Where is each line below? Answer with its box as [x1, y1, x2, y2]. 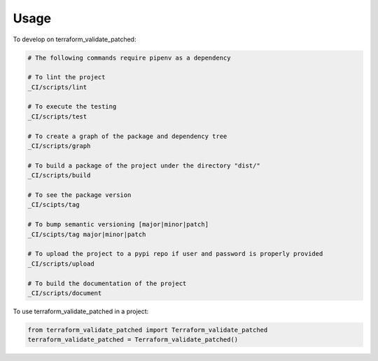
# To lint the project [27, 74, 106, 81]
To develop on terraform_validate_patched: [13, 35, 136, 43]
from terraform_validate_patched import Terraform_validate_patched [27, 326, 268, 334]
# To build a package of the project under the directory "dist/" [27, 161, 260, 170]
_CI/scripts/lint [27, 83, 87, 91]
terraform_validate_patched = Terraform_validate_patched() [27, 336, 239, 343]
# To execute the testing [27, 102, 117, 111]
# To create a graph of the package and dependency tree [27, 132, 227, 140]
